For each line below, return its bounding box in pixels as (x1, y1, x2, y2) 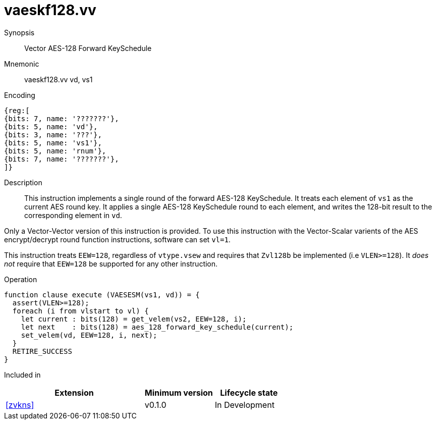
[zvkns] (6, 399, 34, 410)
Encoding (4, 90, 35, 99)
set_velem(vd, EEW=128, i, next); (21, 331, 157, 339)
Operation (4, 275, 37, 284)
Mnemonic (4, 59, 39, 68)
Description (4, 178, 42, 187)
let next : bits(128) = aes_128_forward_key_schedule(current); (21, 323, 294, 331)
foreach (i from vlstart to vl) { (12, 306, 149, 315)
